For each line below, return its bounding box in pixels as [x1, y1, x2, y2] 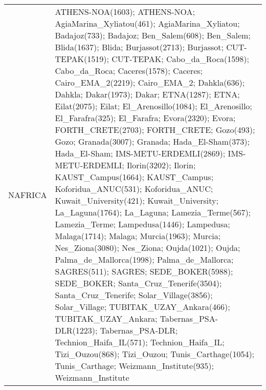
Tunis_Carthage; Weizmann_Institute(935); [55, 360, 214, 372]
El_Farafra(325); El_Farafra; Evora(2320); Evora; [55, 112, 236, 124]
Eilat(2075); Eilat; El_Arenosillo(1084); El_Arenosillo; [55, 100, 252, 112]
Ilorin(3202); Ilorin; [127, 159, 196, 171]
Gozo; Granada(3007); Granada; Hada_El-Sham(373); [55, 135, 250, 147]
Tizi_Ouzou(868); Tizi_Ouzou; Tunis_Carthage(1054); [55, 348, 255, 360]
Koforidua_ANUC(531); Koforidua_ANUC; [55, 183, 213, 194]
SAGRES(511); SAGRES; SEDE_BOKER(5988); [55, 265, 233, 277]
